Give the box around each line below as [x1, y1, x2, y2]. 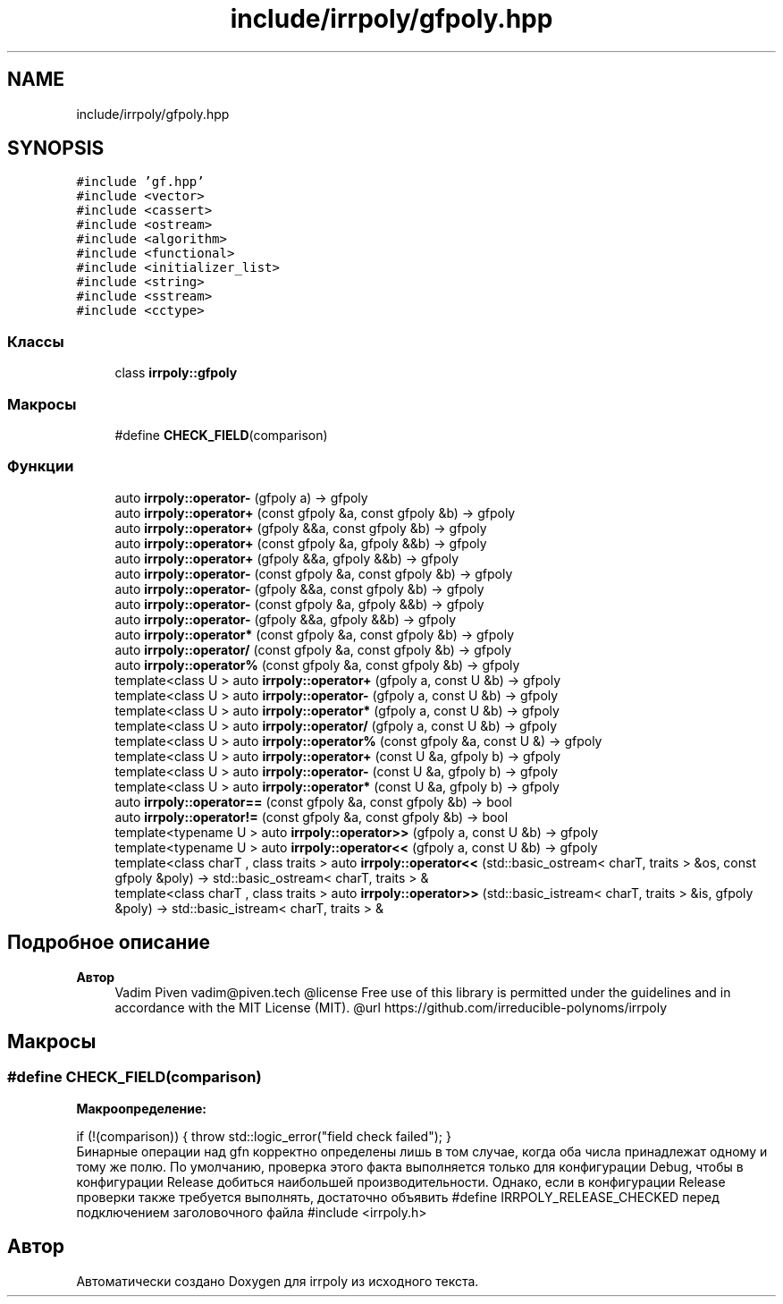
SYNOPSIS [7, 137, 105, 160]
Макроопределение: [76, 1100, 207, 1116]
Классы [7, 332, 64, 351]
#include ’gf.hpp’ [76, 174, 205, 190]
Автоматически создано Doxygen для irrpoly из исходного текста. [76, 1273, 479, 1289]
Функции [7, 457, 74, 476]
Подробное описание [7, 931, 210, 954]
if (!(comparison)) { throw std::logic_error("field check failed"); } [76, 1128, 451, 1144]
